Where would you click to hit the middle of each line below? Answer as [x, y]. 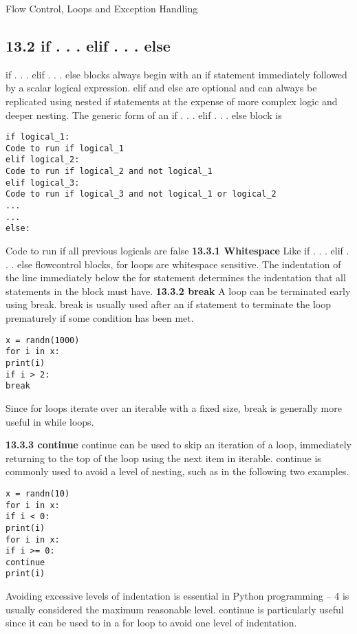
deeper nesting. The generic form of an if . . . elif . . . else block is [144, 114]
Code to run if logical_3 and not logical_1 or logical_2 [141, 194]
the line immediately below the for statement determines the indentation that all [176, 277]
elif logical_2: [43, 160]
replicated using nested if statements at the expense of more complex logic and [172, 101]
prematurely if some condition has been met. [100, 318]
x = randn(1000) [43, 340]
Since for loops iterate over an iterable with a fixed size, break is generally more [174, 407]
